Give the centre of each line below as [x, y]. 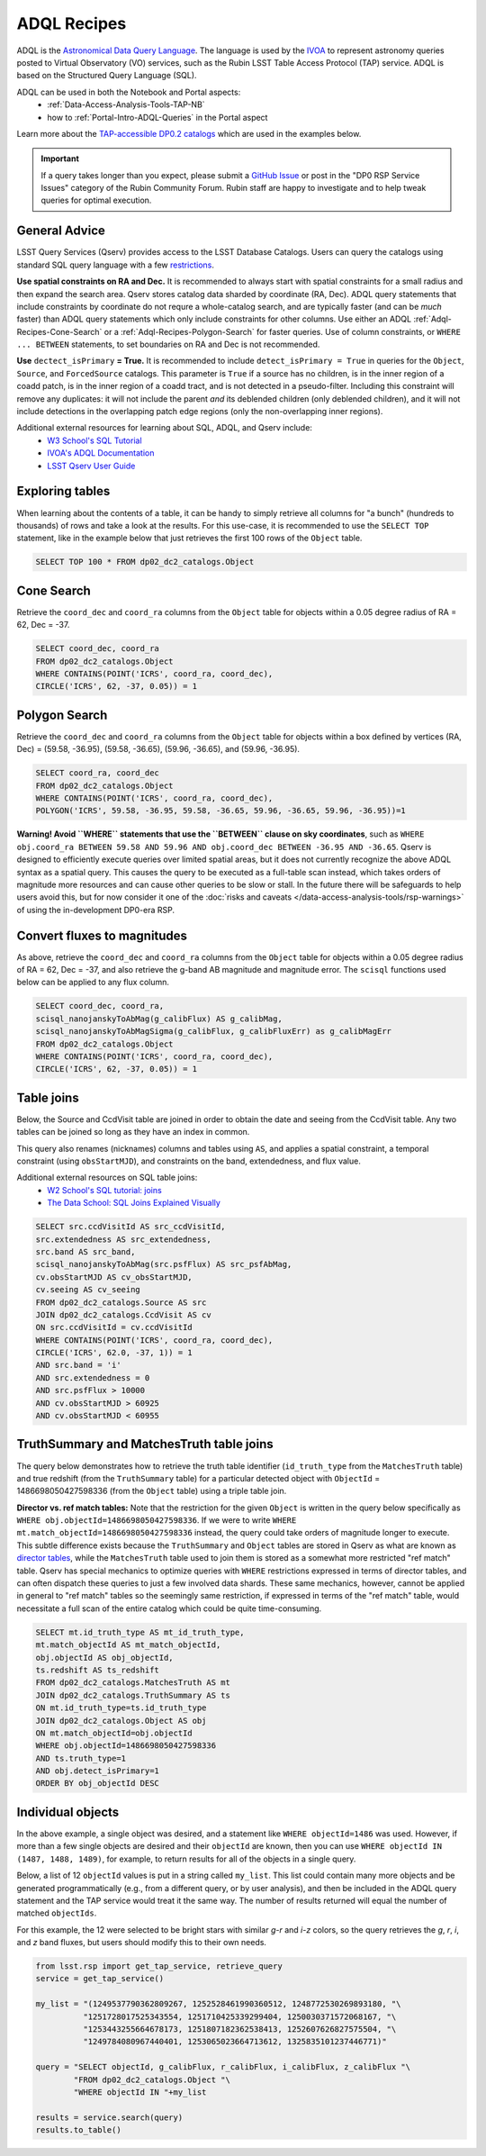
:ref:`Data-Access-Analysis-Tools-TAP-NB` [126, 104]
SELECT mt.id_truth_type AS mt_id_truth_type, [140, 1632]
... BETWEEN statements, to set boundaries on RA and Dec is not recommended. [168, 344]
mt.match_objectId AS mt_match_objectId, [128, 1645]
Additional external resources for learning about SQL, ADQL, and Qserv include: [164, 428]
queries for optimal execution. [96, 200]
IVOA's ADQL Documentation [101, 453]
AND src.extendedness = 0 [93, 1377]
